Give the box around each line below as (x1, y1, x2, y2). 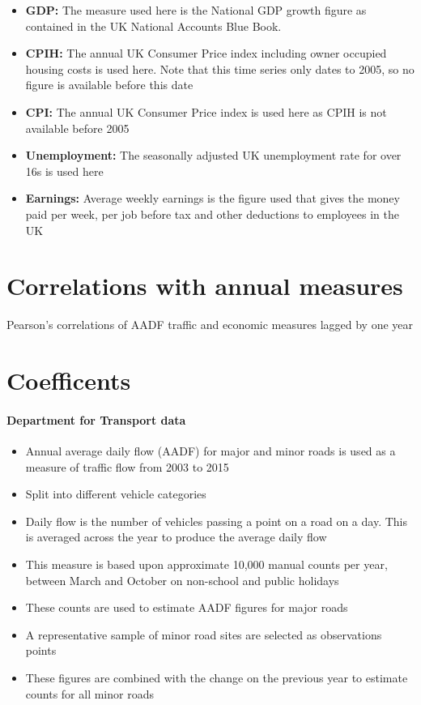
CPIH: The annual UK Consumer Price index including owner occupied (25, 45, 387, 62)
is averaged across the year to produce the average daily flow (25, 528, 327, 545)
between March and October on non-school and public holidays (25, 571, 339, 588)
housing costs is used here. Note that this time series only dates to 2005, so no (25, 60, 415, 77)
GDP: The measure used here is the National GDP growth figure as (25, 2, 367, 18)
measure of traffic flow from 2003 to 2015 (25, 458, 229, 475)
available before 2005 (25, 119, 130, 136)
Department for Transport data (6, 411, 186, 428)
